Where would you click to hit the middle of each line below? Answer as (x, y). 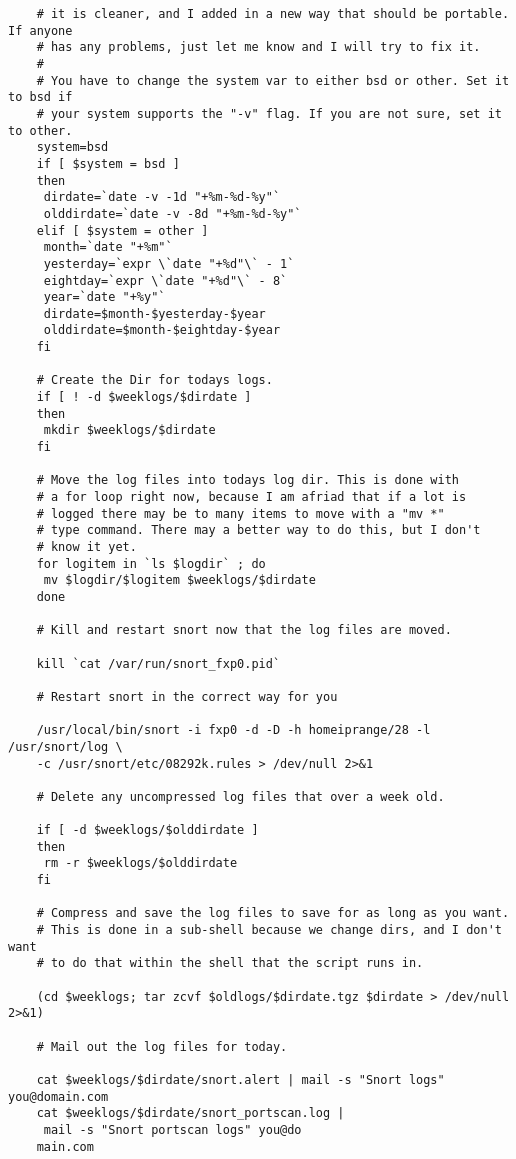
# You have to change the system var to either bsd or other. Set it (273, 80)
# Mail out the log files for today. (162, 1046)
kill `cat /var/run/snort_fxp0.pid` (158, 663)
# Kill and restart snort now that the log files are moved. (244, 630)
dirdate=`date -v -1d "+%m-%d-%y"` (162, 197)
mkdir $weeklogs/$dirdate (129, 430)
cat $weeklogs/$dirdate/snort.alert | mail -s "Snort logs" (240, 1080)
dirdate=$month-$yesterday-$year (154, 313)
